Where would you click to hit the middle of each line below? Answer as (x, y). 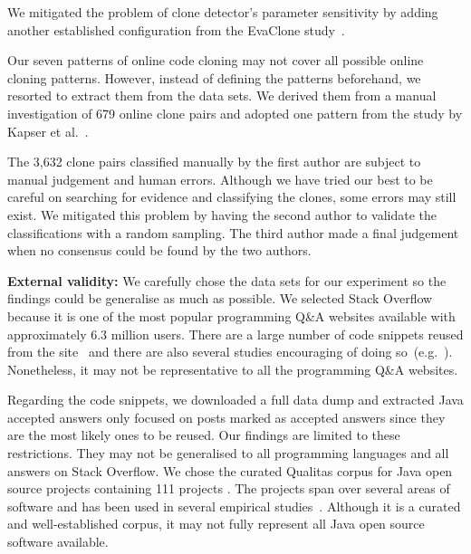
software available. (58, 542)
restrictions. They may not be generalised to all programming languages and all (228, 453)
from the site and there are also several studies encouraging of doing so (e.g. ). (230, 352)
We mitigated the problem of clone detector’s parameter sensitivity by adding (223, 12)
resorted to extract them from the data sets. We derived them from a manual (222, 96)
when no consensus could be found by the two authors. (159, 250)
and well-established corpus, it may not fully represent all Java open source (216, 524)
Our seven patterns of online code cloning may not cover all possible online (216, 60)
